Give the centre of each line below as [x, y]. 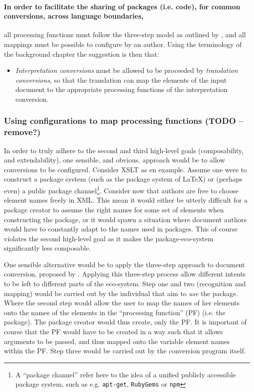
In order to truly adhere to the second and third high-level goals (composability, [124, 150]
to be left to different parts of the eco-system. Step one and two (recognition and [125, 284]
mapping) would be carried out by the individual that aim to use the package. [121, 293]
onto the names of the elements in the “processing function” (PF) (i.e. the [115, 312]
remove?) [22, 132]
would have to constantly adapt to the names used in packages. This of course [121, 229]
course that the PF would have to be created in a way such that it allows [114, 332]
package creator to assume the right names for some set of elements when [114, 209]
